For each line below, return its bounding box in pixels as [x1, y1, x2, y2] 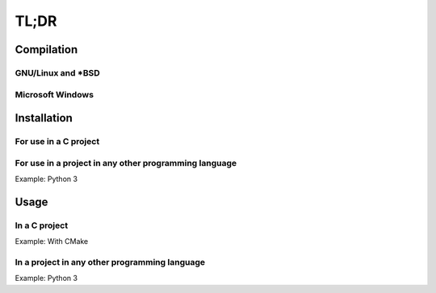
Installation [15, 111, 73, 125]
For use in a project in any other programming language [15, 157, 237, 168]
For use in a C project [15, 136, 100, 147]
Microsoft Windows [15, 89, 94, 100]
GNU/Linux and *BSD [15, 67, 100, 78]
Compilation [15, 43, 78, 56]
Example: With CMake [15, 237, 89, 246]
